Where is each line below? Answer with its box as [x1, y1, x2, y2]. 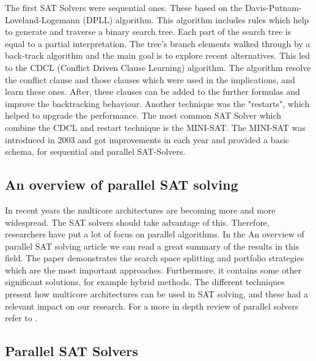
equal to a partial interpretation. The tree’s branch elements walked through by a [5, 37, 310, 50]
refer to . [5, 311, 38, 324]
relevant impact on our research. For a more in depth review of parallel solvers [5, 299, 299, 312]
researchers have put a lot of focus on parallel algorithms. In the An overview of [5, 228, 304, 240]
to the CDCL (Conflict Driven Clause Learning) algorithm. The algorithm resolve [5, 61, 311, 73]
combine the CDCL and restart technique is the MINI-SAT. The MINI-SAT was [5, 121, 306, 133]
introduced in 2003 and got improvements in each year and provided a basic [5, 133, 290, 146]
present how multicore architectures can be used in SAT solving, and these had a [5, 288, 308, 300]
